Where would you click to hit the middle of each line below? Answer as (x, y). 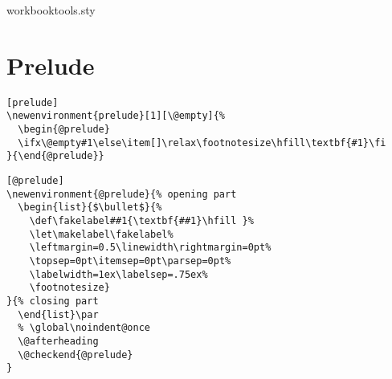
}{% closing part (53, 301)
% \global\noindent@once (84, 328)
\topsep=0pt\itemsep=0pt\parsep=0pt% (130, 261)
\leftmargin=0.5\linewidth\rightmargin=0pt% (150, 248)
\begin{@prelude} (64, 130)
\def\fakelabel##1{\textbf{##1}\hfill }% (141, 220)
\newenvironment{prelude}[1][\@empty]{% (116, 116)
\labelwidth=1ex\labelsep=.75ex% (118, 274)
